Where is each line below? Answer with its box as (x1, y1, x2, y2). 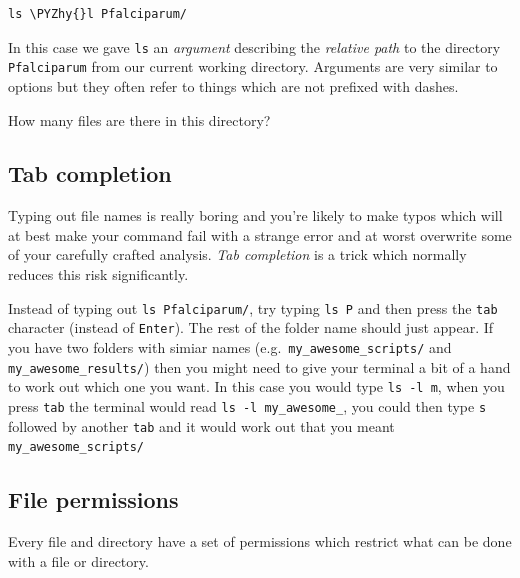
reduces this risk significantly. (8, 264, 189, 285)
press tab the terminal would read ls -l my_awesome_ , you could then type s (8, 395, 487, 416)
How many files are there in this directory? (8, 109, 271, 130)
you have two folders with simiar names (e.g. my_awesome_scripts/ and (8, 336, 452, 357)
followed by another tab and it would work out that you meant (8, 415, 395, 436)
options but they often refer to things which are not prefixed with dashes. (8, 75, 459, 96)
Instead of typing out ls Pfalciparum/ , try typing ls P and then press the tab (8, 297, 498, 318)
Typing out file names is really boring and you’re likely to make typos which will (8, 205, 503, 226)
